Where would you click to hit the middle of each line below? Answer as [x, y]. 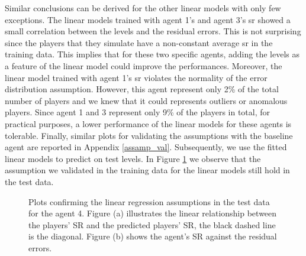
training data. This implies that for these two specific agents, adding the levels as [152, 54]
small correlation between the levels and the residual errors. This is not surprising [153, 31]
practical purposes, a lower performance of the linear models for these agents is [148, 123]
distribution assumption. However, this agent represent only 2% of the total [142, 89]
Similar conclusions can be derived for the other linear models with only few [143, 8]
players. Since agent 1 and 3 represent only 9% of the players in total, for [138, 112]
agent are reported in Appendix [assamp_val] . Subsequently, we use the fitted [146, 147]
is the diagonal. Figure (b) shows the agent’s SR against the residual [153, 236]
